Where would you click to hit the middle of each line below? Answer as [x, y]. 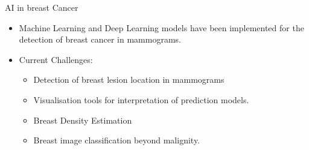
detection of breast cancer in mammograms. [100, 39]
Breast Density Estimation [83, 120]
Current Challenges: [56, 59]
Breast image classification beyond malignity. [117, 140]
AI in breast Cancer [42, 7]
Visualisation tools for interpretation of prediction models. [141, 99]
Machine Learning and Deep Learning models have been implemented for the [161, 27]
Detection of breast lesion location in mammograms [129, 79]
